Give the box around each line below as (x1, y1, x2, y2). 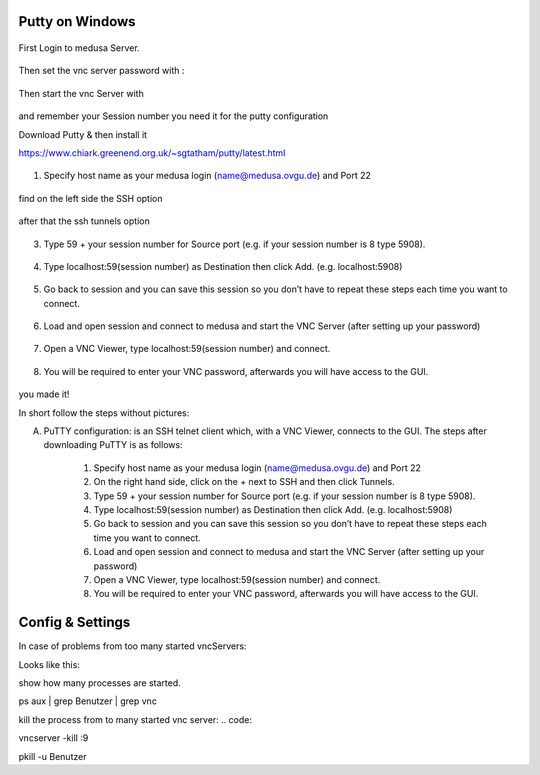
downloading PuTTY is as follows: (43, 439, 184, 451)
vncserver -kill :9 (18, 732, 89, 744)
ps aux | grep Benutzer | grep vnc (18, 695, 157, 707)
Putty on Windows (18, 13, 136, 30)
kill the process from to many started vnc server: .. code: (18, 713, 253, 725)
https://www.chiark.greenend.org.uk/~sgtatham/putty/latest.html (18, 146, 286, 159)
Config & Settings (18, 614, 131, 631)
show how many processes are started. (18, 677, 182, 689)
